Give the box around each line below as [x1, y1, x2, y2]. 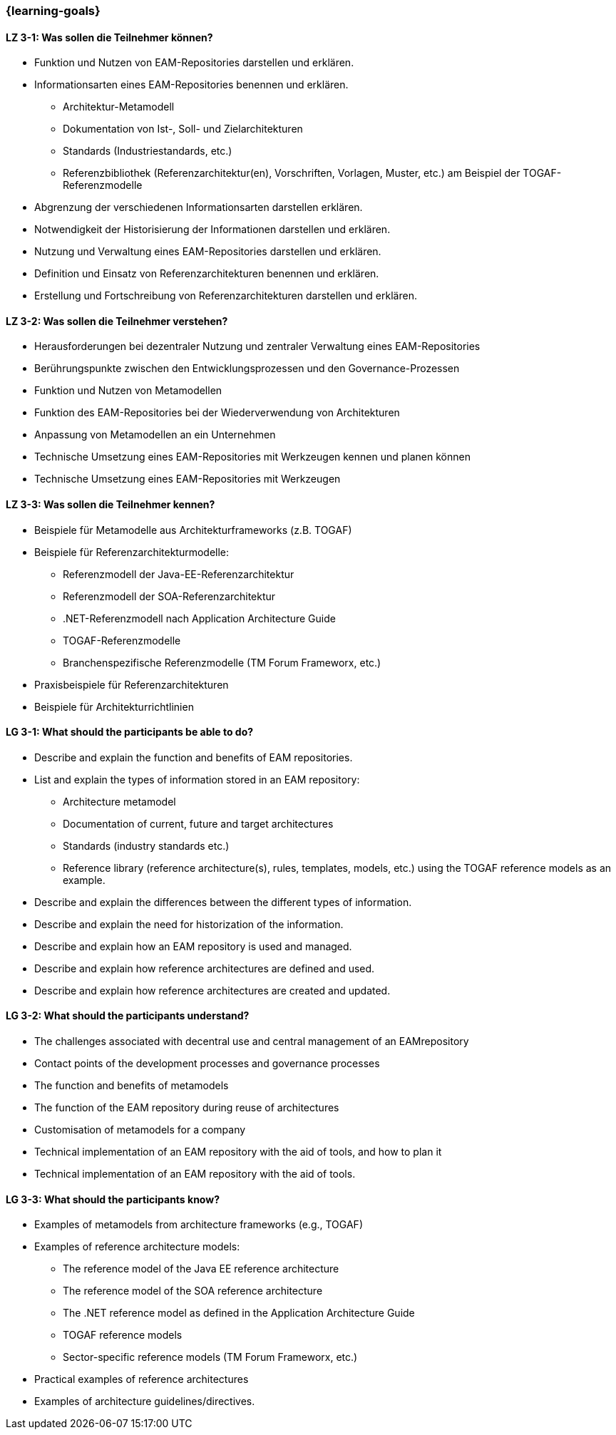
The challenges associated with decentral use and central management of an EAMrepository [34, 1035, 469, 1048]
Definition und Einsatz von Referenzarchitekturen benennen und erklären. [34, 267, 379, 280]
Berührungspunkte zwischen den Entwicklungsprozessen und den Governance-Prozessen [34, 362, 460, 375]
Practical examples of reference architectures [34, 1373, 249, 1386]
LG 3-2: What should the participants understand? [6, 1009, 250, 1022]
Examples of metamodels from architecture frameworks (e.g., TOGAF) [34, 1218, 363, 1231]
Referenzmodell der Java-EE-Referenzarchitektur [63, 567, 294, 580]
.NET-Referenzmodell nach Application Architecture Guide [63, 612, 336, 624]
